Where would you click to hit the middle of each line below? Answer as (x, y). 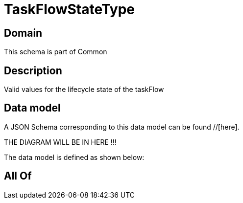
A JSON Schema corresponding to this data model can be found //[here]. (122, 127)
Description (33, 70)
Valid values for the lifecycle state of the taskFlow (84, 90)
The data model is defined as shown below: (74, 157)
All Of (18, 176)
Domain (23, 33)
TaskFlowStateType (70, 9)
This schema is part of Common (56, 52)
